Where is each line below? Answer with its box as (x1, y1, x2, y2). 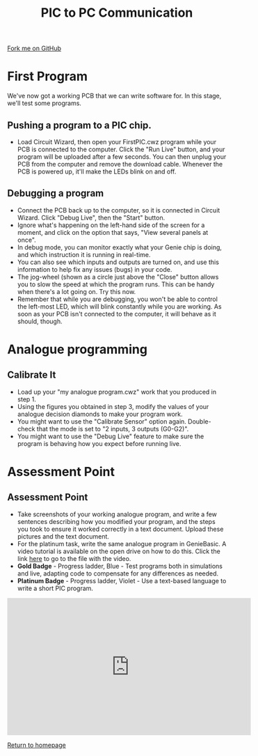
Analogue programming (7, 341, 148, 357)
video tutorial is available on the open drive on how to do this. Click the (17, 547, 220, 555)
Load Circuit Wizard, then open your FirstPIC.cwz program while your (17, 137, 217, 146)
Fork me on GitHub (7, 44, 61, 53)
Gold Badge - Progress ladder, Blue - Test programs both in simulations (17, 562, 223, 570)
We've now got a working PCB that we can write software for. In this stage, (7, 92, 222, 100)
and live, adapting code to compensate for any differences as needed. (17, 569, 219, 578)
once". (17, 236, 36, 244)
